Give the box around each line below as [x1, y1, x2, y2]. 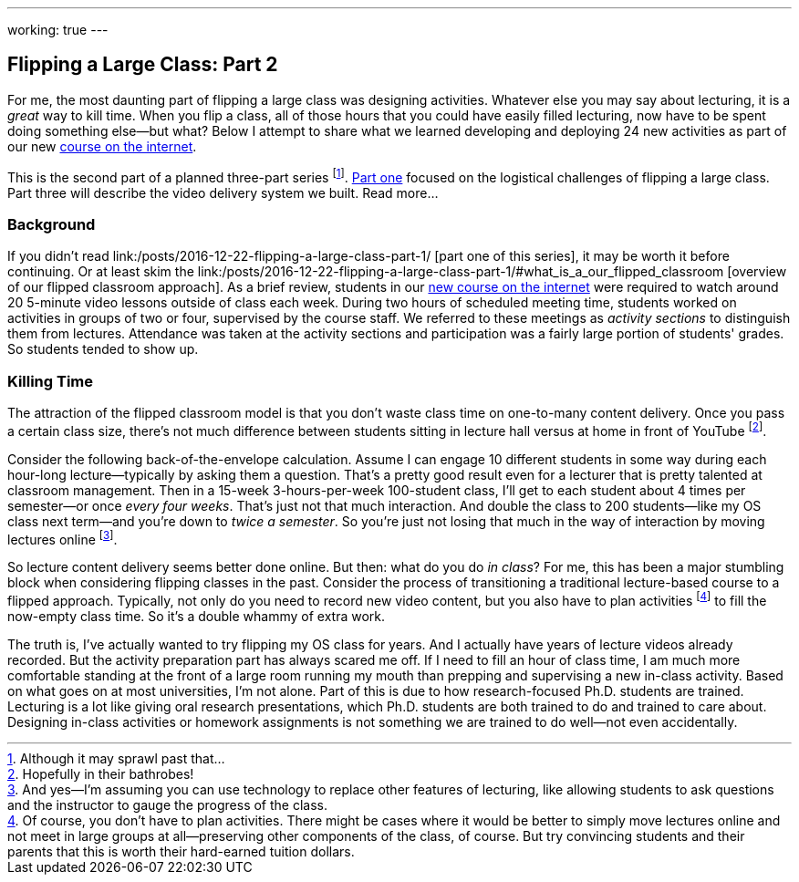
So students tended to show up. [7, 341, 199, 358]
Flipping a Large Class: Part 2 [7, 53, 278, 77]
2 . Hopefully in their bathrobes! [7, 765, 194, 782]
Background [7, 214, 96, 233]
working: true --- [7, 22, 109, 37]
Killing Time [7, 371, 94, 390]
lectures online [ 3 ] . [7, 528, 118, 547]
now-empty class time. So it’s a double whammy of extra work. [7, 607, 386, 624]
